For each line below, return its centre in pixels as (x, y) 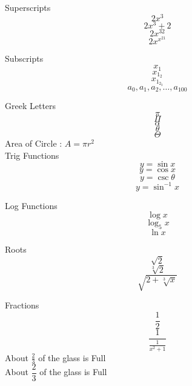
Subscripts (24, 58)
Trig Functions (32, 155)
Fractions (22, 305)
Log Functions (31, 205)
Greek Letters (31, 106)
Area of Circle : (34, 143)
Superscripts (28, 7)
